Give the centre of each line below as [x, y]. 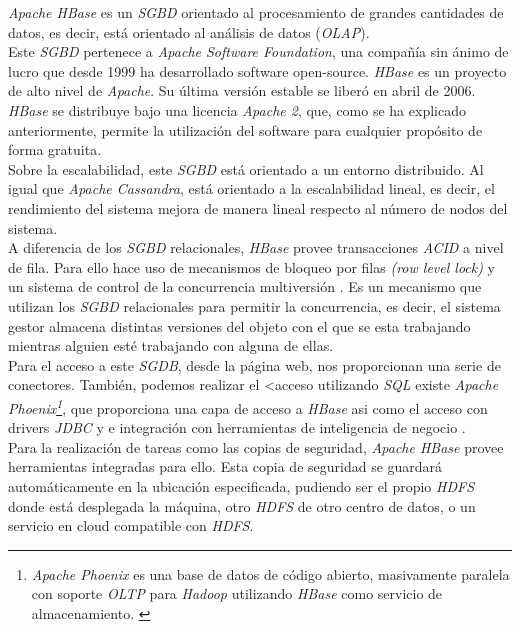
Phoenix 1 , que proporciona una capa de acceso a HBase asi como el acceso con [248, 406]
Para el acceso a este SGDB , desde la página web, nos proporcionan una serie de [254, 364]
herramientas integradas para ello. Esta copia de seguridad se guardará [225, 466]
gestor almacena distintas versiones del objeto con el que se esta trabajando [239, 325]
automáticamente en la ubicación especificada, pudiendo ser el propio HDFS [241, 485]
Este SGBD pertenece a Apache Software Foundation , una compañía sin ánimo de [258, 51]
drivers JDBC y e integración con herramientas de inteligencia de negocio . [237, 427]
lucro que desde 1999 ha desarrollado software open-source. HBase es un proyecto [257, 70]
